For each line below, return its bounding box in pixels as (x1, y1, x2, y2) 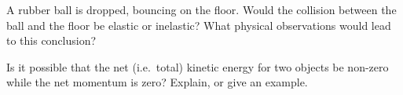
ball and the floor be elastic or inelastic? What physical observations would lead (6, 16, 391, 33)
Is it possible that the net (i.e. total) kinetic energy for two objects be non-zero (6, 58, 389, 75)
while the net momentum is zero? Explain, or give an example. (6, 74, 308, 90)
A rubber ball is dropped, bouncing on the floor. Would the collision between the (6, 2, 397, 17)
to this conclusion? (6, 32, 97, 49)
